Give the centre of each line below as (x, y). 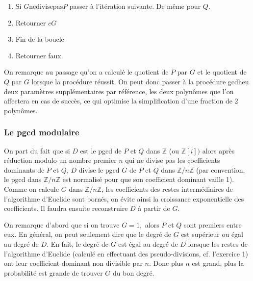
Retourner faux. (39, 55)
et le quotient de (222, 72)
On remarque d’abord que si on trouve (62, 224)
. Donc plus (166, 263)
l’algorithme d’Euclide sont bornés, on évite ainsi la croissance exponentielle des (124, 198)
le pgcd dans (23, 179)
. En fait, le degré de (77, 243)
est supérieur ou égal (212, 234)
